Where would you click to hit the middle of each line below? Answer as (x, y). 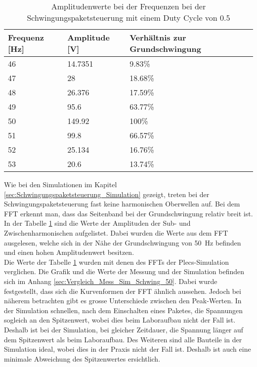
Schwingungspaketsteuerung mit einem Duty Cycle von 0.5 (128, 18)
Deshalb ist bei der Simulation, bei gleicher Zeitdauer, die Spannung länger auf (124, 329)
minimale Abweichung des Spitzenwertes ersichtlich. (82, 358)
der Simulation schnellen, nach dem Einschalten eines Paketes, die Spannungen (123, 310)
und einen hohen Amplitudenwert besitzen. (69, 252)
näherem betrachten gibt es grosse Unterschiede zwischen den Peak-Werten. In (123, 301)
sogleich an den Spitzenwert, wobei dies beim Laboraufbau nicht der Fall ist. (120, 320)
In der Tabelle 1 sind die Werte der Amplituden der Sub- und (97, 223)
